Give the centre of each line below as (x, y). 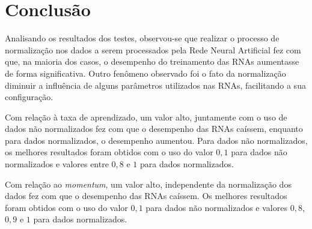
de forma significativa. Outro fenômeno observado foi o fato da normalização (145, 73)
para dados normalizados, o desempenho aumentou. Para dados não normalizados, (156, 140)
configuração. (29, 97)
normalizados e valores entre (57, 164)
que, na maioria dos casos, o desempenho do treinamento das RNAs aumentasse (152, 61)
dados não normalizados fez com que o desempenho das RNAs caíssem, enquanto (154, 129)
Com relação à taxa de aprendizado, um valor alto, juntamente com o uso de (146, 117)
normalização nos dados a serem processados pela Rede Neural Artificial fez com (153, 49)
